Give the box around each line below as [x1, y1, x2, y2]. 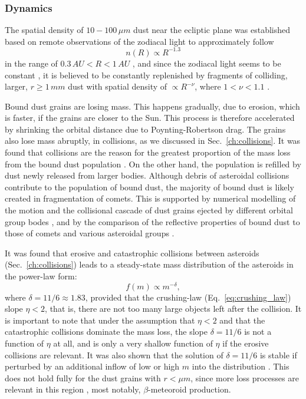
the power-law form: [5, 270, 77, 282]
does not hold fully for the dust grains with [5, 371, 161, 384]
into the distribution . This [192, 360, 289, 372]
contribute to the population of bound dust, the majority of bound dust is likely [5, 180, 294, 193]
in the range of [5, 57, 58, 69]
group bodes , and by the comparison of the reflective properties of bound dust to [5, 215, 300, 227]
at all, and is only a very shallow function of [53, 337, 213, 349]
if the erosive [222, 337, 269, 349]
